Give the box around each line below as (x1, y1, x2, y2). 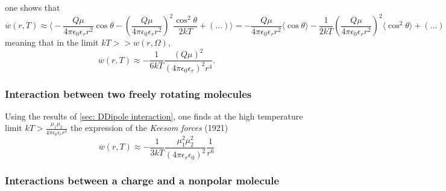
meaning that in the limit (5, 36, 99, 49)
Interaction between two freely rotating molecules (5, 86, 252, 101)
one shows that (5, 1, 60, 13)
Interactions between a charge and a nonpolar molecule (5, 173, 280, 188)
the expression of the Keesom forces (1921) (70, 121, 228, 134)
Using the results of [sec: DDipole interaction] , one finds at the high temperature (5, 109, 303, 122)
